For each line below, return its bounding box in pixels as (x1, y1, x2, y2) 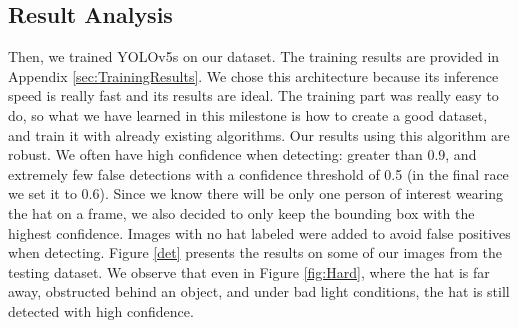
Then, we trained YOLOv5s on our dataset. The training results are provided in (8, 46, 500, 67)
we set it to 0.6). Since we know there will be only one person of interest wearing (8, 183, 503, 204)
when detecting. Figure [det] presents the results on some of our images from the (8, 242, 502, 263)
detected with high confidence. (8, 300, 194, 321)
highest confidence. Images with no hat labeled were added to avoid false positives (8, 222, 511, 243)
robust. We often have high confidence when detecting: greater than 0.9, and (8, 144, 477, 165)
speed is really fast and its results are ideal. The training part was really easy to (8, 85, 499, 106)
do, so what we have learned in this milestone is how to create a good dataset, (8, 104, 488, 125)
